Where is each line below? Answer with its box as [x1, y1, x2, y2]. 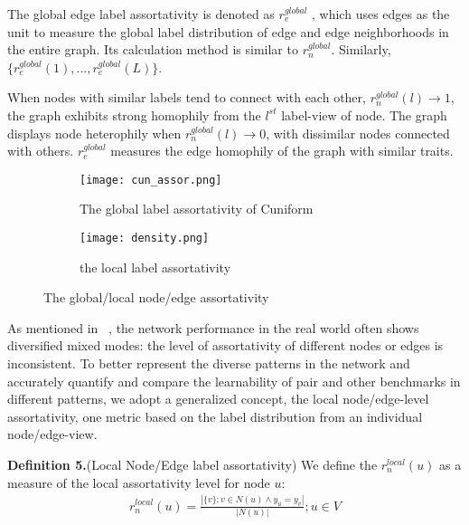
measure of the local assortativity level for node [7, 472, 270, 492]
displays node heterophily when [7, 123, 182, 142]
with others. [7, 141, 74, 160]
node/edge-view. [7, 425, 98, 444]
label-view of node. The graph [281, 105, 447, 124]
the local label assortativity [80, 257, 231, 276]
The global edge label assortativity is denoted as [7, 5, 275, 23]
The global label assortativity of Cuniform [80, 199, 314, 218]
